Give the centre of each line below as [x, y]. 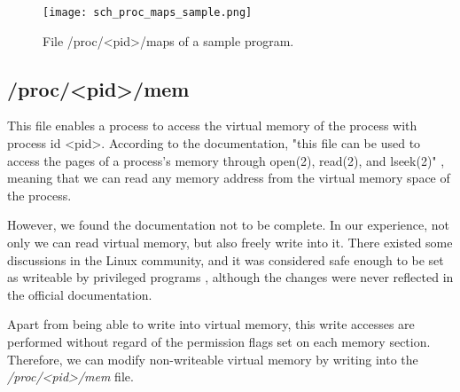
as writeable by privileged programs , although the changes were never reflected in [230, 277]
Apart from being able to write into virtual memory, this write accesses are [211, 324]
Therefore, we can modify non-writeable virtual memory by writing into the [213, 359]
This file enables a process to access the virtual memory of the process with [212, 125]
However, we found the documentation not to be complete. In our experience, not [229, 225]
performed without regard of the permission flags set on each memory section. [219, 341]
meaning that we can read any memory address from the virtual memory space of [229, 178]
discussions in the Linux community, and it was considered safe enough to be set [226, 259]
